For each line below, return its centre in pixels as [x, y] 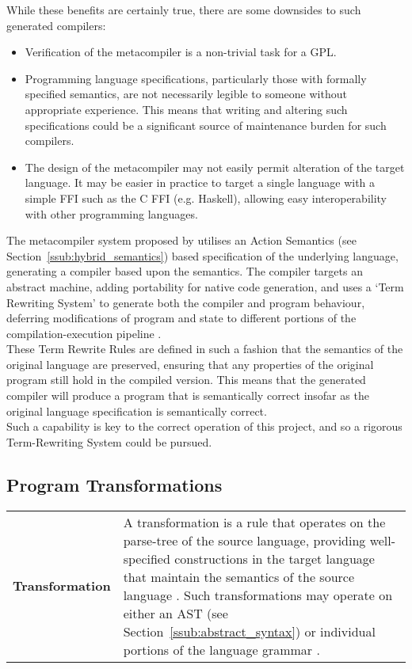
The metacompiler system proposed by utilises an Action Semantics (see [181, 240]
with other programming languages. [111, 213]
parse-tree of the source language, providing [244, 540]
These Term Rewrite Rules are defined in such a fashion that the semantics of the [205, 349]
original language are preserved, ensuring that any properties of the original [190, 364]
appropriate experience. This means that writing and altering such [186, 109]
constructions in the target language [275, 558]
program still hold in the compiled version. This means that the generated [186, 380]
